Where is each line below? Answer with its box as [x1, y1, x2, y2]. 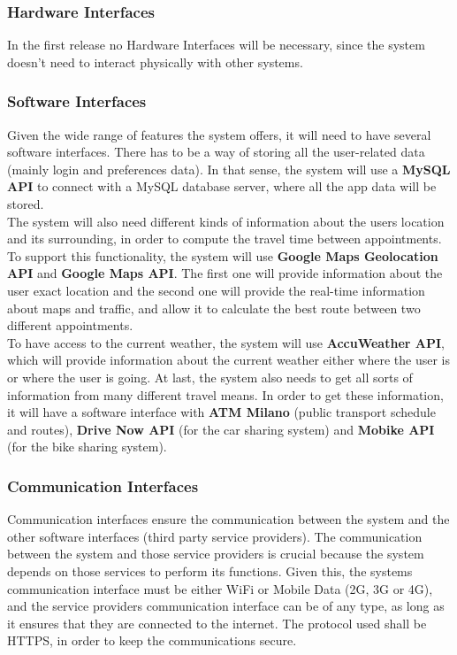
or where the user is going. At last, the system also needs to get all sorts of [7, 367, 413, 386]
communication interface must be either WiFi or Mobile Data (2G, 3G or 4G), [7, 579, 433, 597]
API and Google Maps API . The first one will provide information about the [7, 264, 443, 282]
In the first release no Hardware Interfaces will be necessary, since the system [7, 35, 425, 54]
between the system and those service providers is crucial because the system [7, 544, 424, 563]
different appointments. [7, 316, 133, 335]
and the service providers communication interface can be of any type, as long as [7, 597, 445, 615]
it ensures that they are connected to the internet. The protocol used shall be [7, 613, 427, 632]
